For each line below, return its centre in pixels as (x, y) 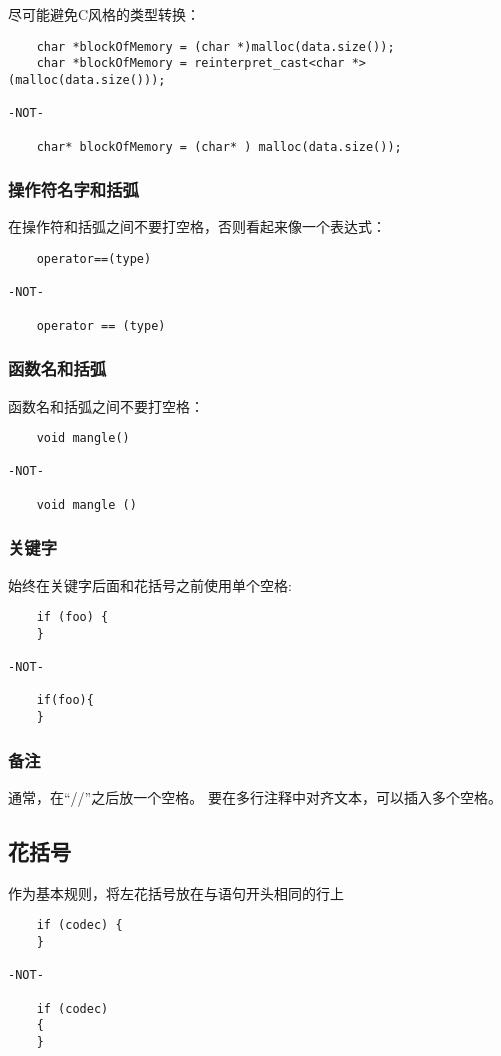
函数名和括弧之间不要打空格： (106, 405)
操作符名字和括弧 (73, 189)
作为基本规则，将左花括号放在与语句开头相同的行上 (176, 892)
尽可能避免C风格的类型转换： (104, 14)
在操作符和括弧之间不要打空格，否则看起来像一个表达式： (197, 226)
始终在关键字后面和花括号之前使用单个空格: (150, 584)
